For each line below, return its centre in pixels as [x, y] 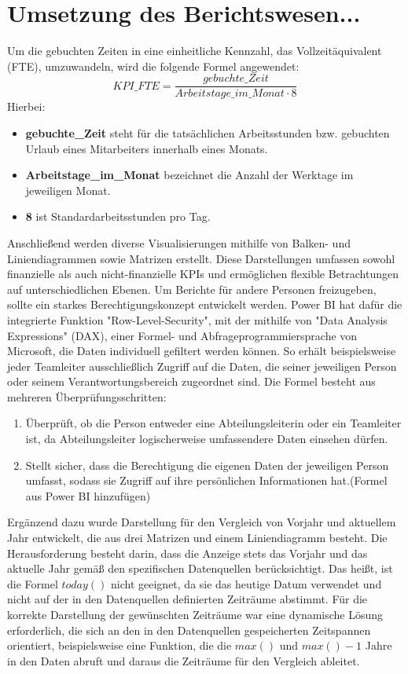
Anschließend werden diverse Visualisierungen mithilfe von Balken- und [179, 242]
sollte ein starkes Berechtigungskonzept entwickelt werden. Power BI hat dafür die [205, 304]
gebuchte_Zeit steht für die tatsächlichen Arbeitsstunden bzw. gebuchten [208, 132]
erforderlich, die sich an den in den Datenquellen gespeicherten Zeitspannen [189, 630]
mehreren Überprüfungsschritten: [87, 396]
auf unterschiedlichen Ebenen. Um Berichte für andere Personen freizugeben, [192, 289]
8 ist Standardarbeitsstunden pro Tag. [118, 216]
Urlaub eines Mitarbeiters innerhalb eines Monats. [147, 148]
